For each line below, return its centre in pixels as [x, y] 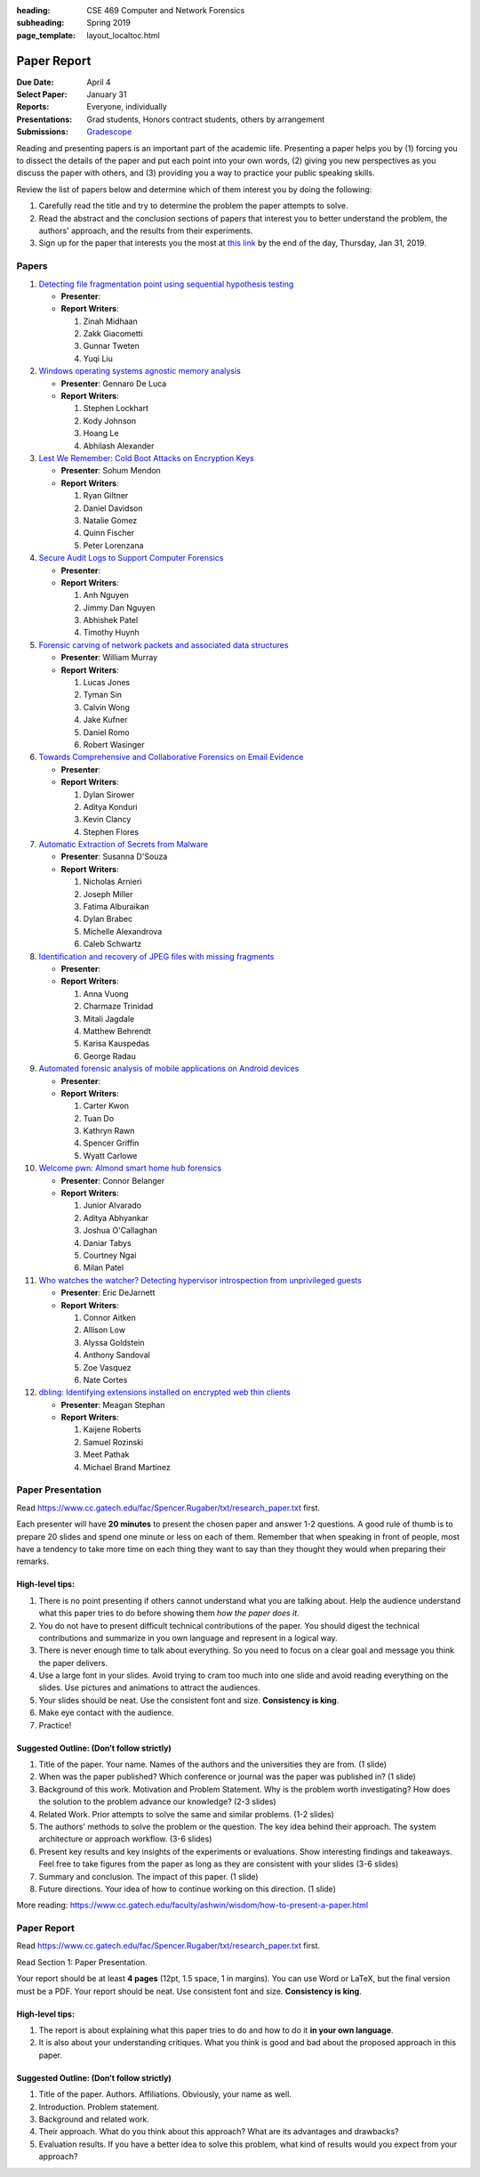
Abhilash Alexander [119, 446]
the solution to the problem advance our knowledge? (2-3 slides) [157, 1801]
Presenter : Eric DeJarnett [108, 1293]
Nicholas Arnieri [112, 882]
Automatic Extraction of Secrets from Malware [124, 845]
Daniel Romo [106, 732]
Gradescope [109, 132]
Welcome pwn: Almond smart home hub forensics [130, 1168]
